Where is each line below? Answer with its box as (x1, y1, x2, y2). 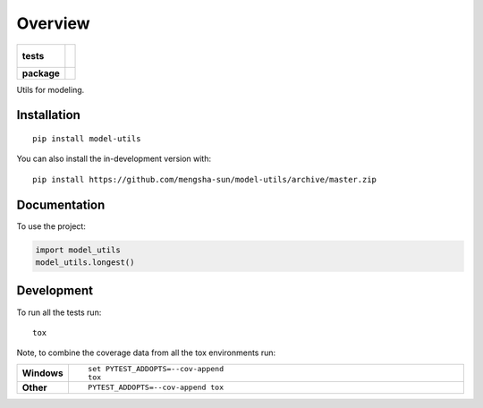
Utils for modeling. (16, 84, 85, 95)
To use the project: (16, 220, 87, 232)
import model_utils (35, 244, 121, 255)
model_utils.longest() (35, 258, 135, 268)
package (21, 67, 60, 80)
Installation (16, 107, 80, 123)
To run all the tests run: (16, 307, 102, 318)
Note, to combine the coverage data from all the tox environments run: (16, 347, 276, 358)
